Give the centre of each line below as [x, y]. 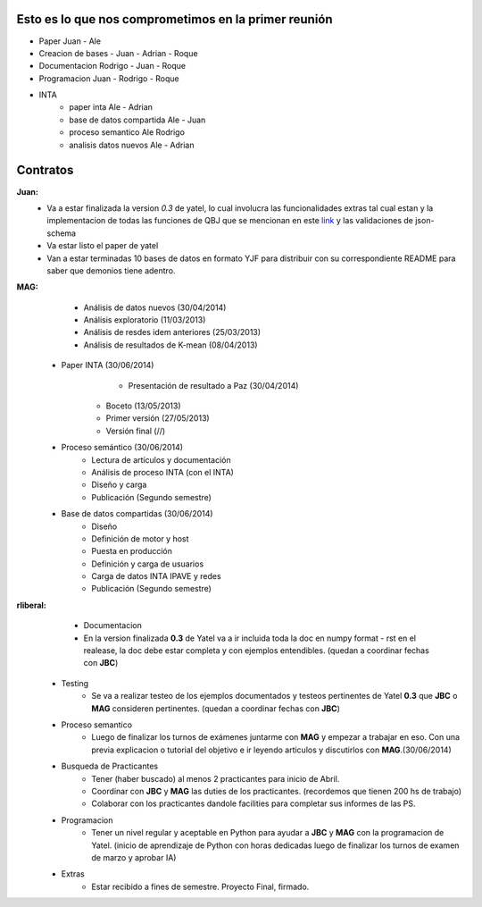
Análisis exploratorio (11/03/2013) [145, 320]
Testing [75, 683]
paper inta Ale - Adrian [111, 107]
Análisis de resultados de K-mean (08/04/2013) [170, 345]
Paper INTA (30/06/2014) [108, 365]
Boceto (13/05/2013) [143, 406]
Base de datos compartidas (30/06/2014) [137, 514]
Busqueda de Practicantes [110, 766]
